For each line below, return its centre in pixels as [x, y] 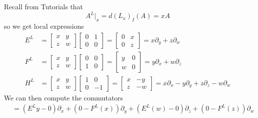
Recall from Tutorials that [43, 6]
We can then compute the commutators [64, 97]
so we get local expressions [44, 26]
